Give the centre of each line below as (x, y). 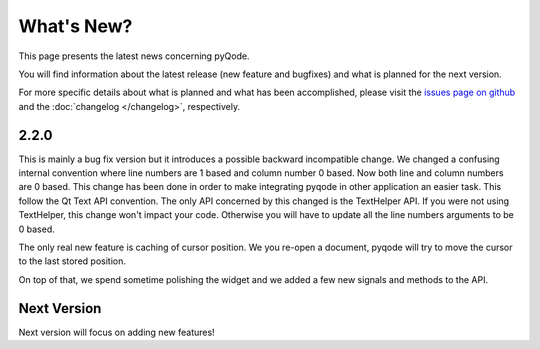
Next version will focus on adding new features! (116, 332)
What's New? (75, 26)
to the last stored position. (72, 261)
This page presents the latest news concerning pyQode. (134, 56)
